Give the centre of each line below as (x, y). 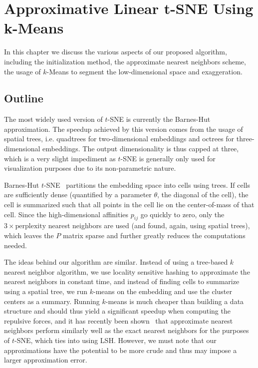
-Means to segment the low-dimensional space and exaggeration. (144, 71)
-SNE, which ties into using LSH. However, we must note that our (116, 340)
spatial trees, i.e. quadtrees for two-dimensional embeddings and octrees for (119, 139)
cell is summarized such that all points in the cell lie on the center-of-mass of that (129, 204)
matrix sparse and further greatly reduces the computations (154, 235)
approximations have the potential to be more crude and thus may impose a (121, 350)
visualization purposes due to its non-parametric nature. (90, 168)
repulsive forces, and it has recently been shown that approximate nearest (119, 320)
